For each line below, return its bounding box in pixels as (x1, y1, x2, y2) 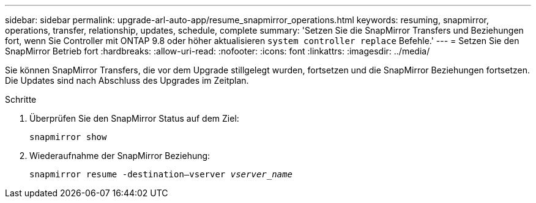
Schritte (5, 94, 37, 105)
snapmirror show (29, 132, 107, 142)
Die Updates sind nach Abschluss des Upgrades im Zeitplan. (5, 75, 249, 86)
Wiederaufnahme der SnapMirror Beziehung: (29, 150, 210, 161)
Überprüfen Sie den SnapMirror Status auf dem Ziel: (29, 113, 239, 124)
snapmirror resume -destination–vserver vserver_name (29, 169, 292, 179)
